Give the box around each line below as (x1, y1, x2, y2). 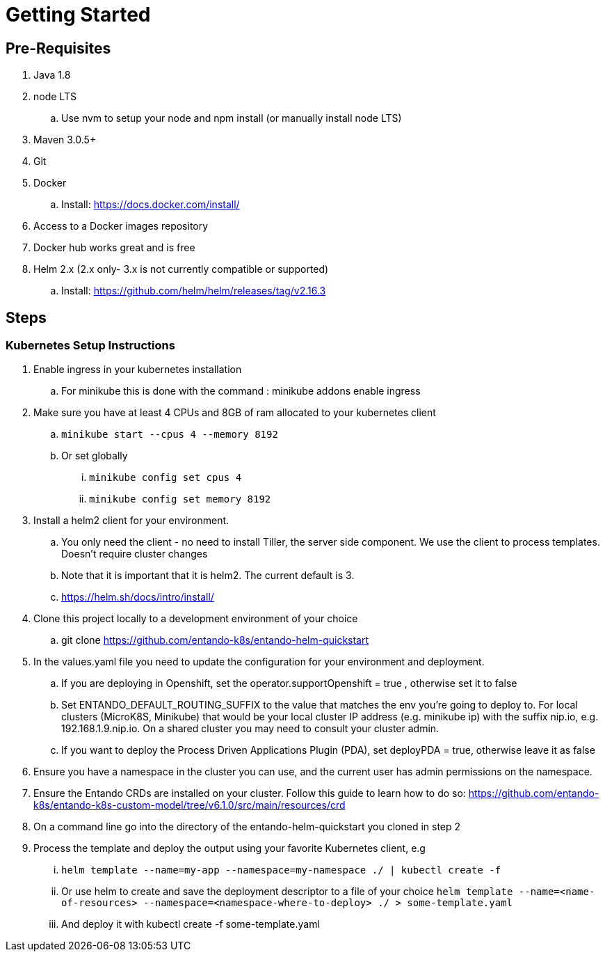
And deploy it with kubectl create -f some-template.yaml (61, 918, 320, 931)
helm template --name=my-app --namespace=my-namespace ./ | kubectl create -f (61, 864, 501, 876)
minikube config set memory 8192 (89, 493, 271, 505)
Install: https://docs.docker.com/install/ (61, 198, 240, 211)
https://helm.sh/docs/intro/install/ (61, 591, 214, 603)
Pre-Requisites (6, 39, 111, 57)
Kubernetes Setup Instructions (6, 338, 175, 353)
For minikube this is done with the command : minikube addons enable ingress (61, 385, 421, 397)
